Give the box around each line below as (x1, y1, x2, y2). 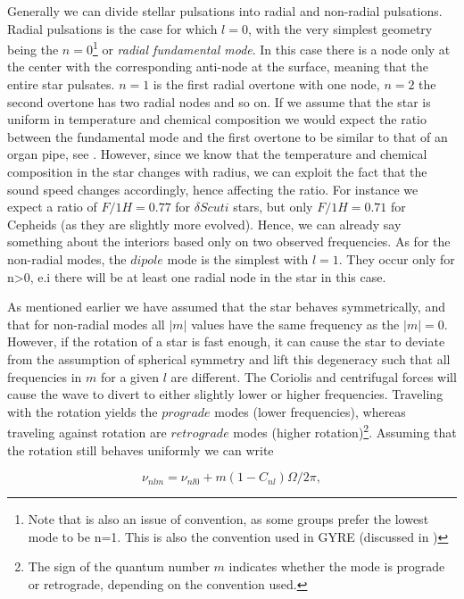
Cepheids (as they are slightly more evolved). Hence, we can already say (7, 214, 402, 233)
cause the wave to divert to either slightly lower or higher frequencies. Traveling (7, 385, 443, 403)
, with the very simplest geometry (247, 19, 433, 37)
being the (7, 39, 59, 58)
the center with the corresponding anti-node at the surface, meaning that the (7, 57, 429, 76)
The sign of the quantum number (28, 557, 210, 576)
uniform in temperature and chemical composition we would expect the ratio (7, 110, 427, 129)
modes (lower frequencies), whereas (214, 402, 406, 420)
